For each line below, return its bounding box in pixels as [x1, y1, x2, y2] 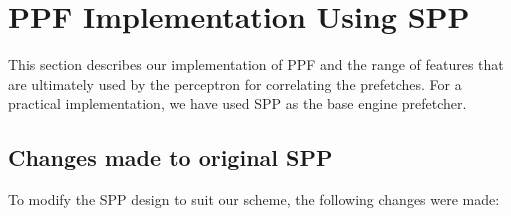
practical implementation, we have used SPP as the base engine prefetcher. [8, 93, 467, 114]
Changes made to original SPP [8, 142, 333, 173]
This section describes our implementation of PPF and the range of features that [8, 54, 504, 75]
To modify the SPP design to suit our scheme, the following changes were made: [8, 189, 500, 210]
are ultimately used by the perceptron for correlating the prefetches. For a [8, 73, 462, 94]
